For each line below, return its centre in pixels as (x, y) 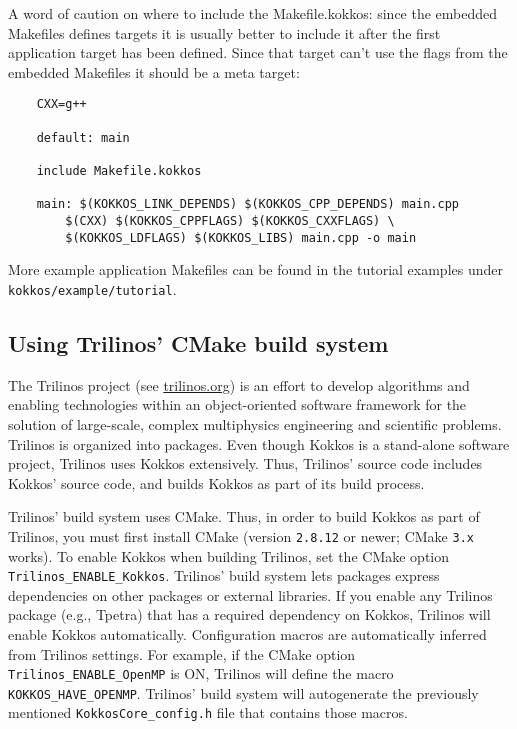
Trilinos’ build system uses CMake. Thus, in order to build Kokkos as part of (244, 516)
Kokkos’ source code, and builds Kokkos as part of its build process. (216, 482)
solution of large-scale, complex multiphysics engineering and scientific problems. (255, 423)
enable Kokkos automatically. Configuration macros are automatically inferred (247, 633)
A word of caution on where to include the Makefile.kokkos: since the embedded (253, 13)
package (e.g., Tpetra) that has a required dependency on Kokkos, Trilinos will (249, 614)
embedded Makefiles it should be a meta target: (154, 71)
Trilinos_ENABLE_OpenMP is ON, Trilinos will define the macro (201, 673)
